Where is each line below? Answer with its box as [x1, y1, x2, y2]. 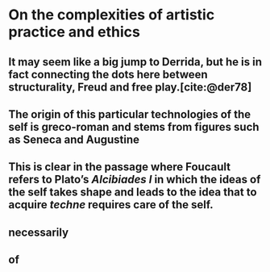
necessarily [8, 225, 69, 239]
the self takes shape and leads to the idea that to [8, 186, 257, 199]
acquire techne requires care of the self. [8, 198, 214, 211]
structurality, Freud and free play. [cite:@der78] [8, 80, 252, 94]
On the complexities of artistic [8, 6, 215, 24]
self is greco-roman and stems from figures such [8, 119, 260, 134]
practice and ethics [8, 23, 141, 41]
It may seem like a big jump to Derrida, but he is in [8, 55, 262, 69]
